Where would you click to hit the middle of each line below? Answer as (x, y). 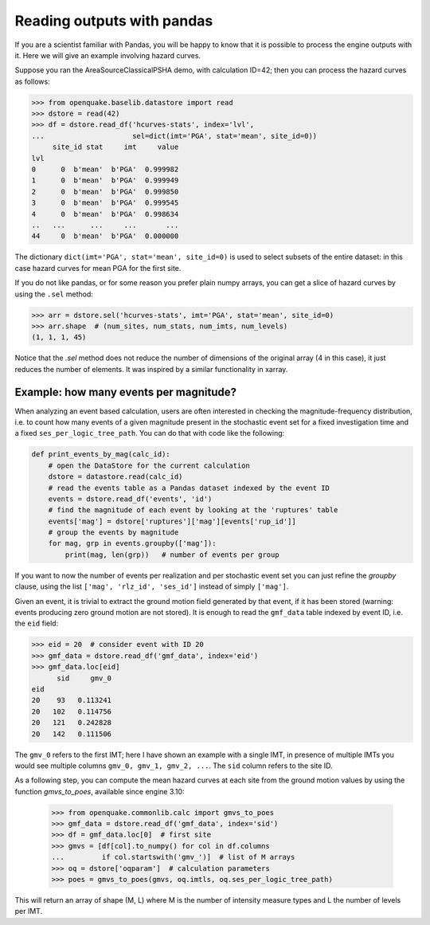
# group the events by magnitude (113, 533)
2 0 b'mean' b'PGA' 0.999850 (105, 192)
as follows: (33, 81)
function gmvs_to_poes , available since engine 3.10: (100, 791)
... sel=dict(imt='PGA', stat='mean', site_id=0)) (174, 136)
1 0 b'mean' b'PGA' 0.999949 (105, 180)
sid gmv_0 (84, 678)
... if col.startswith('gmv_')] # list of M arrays (173, 857)
